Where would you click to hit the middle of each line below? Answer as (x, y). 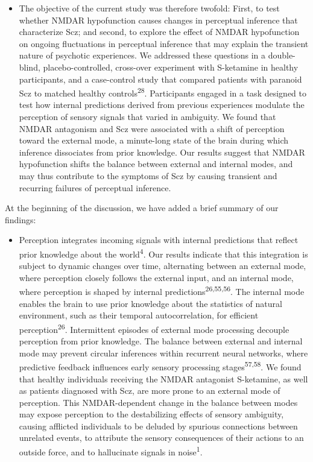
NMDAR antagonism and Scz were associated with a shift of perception (152, 128)
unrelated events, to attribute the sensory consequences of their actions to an (161, 438)
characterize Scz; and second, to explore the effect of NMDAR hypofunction (159, 32)
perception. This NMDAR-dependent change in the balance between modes (158, 402)
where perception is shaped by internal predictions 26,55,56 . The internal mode (162, 291)
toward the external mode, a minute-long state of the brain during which (154, 140)
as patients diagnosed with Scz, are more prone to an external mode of (150, 391)
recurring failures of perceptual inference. (95, 187)
